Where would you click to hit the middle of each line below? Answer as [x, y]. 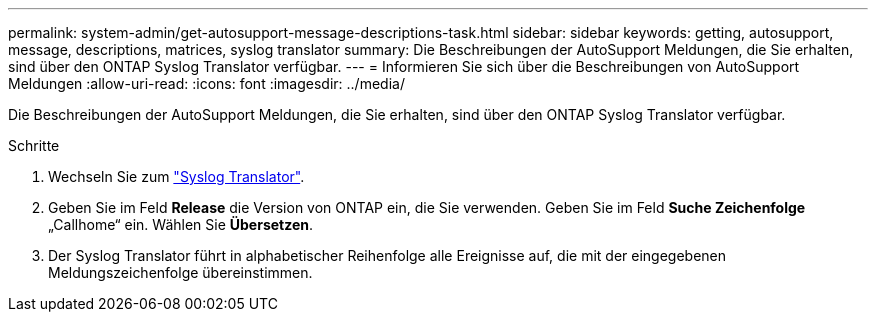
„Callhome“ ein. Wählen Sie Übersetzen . [181, 224]
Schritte [34, 145]
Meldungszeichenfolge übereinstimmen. [180, 272]
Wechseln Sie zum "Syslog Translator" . [176, 176]
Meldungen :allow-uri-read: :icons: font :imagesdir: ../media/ [206, 83]
